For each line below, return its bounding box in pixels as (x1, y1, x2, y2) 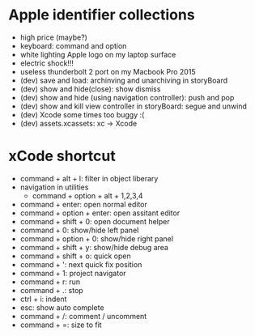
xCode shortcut (8, 147, 116, 165)
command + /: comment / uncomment (19, 311, 147, 321)
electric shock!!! (19, 58, 74, 68)
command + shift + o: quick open (19, 251, 131, 261)
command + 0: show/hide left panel (19, 225, 139, 235)
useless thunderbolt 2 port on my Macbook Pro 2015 (19, 66, 196, 76)
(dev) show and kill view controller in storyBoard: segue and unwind (19, 101, 247, 111)
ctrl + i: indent (19, 294, 67, 304)
